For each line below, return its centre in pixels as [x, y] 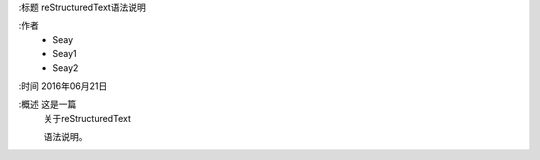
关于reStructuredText [87, 118]
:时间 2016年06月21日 [63, 86]
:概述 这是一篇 [47, 104]
